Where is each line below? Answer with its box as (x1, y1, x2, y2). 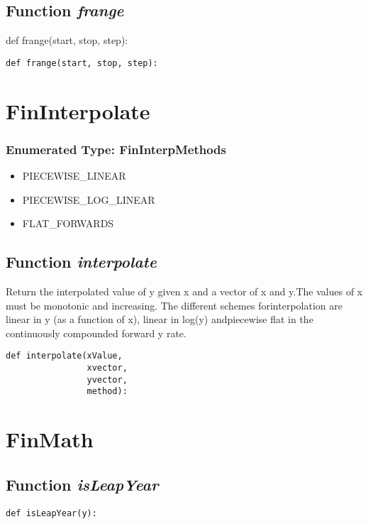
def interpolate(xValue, (6, 351, 123, 361)
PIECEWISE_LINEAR (22, 168, 126, 183)
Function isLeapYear (6, 473, 159, 495)
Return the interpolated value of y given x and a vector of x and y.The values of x (6, 284, 363, 299)
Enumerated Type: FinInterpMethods (6, 140, 226, 158)
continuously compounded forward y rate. (6, 325, 186, 340)
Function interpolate (6, 251, 157, 273)
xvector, (87, 363, 128, 373)
